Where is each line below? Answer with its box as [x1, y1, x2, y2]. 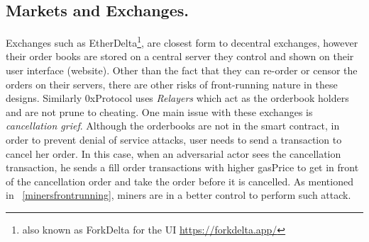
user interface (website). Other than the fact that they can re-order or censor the [6, 63, 358, 78]
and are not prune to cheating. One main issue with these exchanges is [6, 104, 313, 119]
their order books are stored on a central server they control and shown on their [6, 49, 354, 64]
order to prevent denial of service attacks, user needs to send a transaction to [6, 132, 342, 147]
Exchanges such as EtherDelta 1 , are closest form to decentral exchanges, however [6, 33, 358, 50]
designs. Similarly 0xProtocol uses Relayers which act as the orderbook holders [6, 91, 349, 105]
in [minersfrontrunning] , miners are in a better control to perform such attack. [6, 188, 351, 202]
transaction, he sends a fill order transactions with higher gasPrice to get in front [6, 160, 359, 175]
